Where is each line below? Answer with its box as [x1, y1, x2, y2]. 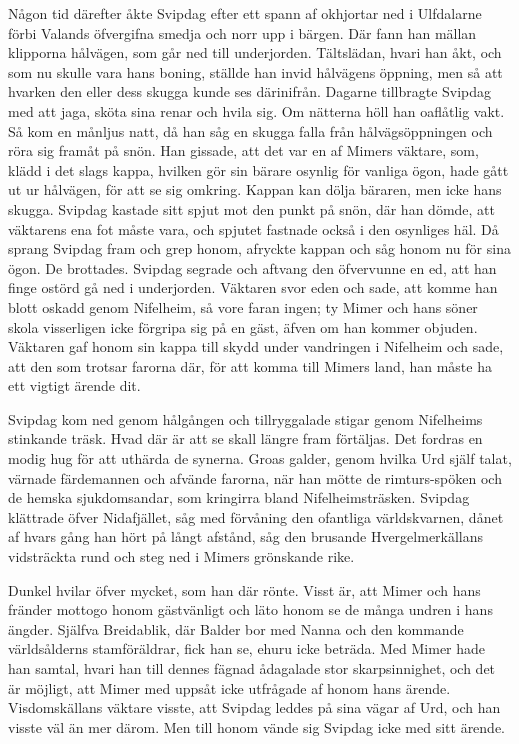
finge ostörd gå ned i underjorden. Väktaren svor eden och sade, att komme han [8, 277, 498, 298]
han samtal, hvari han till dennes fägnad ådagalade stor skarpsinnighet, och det [8, 658, 496, 678]
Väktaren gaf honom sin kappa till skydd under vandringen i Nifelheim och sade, [8, 336, 504, 357]
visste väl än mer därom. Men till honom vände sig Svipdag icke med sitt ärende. [8, 716, 506, 737]
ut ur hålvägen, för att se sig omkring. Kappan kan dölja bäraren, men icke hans [8, 179, 502, 200]
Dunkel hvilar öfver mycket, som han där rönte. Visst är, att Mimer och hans [8, 579, 481, 600]
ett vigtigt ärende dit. [8, 375, 141, 396]
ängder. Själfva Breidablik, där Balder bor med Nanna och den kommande [8, 618, 464, 639]
